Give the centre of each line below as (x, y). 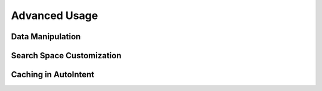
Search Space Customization (66, 56)
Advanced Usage (55, 15)
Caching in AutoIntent (53, 75)
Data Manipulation (46, 37)
